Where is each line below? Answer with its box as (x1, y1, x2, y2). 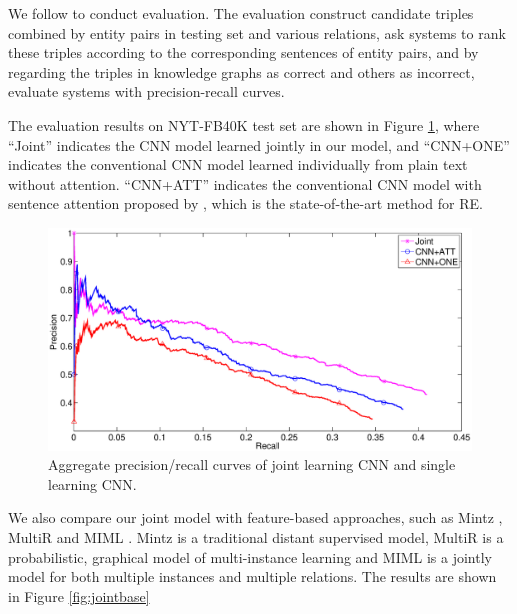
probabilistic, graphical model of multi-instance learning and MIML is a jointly (8, 546, 492, 567)
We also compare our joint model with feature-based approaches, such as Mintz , (8, 507, 503, 528)
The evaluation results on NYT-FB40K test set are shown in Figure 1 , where (8, 114, 480, 135)
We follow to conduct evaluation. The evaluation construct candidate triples (8, 3, 474, 23)
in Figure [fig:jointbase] (8, 585, 150, 606)
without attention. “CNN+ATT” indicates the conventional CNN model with (8, 173, 482, 194)
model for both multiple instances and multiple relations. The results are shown (8, 566, 497, 587)
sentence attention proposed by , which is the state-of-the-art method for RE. (8, 193, 483, 214)
